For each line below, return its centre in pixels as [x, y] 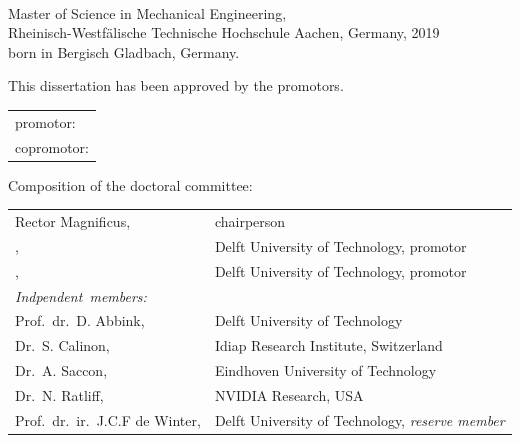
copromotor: [52, 146]
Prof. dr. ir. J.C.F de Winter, [108, 419]
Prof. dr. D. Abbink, [80, 320]
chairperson [250, 221]
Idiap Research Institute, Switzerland [328, 345]
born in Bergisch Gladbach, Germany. [124, 51]
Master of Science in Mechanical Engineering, [147, 12]
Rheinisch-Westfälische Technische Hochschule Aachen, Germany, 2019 [224, 32]
